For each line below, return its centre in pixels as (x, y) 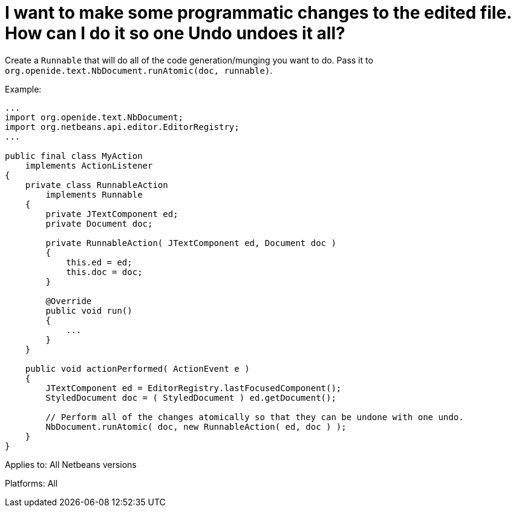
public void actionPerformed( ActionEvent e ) (137, 368)
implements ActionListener (89, 165)
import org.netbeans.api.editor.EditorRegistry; (122, 127)
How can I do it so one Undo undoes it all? (175, 33)
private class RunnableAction (96, 185)
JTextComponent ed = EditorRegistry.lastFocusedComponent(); (194, 388)
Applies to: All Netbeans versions (71, 464)
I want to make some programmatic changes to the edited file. (258, 13)
